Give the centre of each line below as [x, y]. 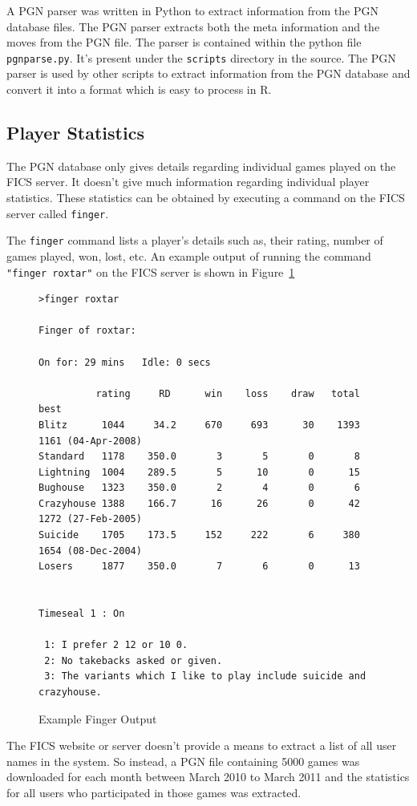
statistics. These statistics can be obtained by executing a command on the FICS [206, 198]
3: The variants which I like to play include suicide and [205, 676]
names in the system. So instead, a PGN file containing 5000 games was [183, 761]
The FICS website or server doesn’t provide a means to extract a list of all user [202, 745]
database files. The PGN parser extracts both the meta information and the [193, 26]
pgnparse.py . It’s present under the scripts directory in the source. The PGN [201, 57]
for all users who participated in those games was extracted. [154, 792]
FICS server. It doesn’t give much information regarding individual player [188, 182]
